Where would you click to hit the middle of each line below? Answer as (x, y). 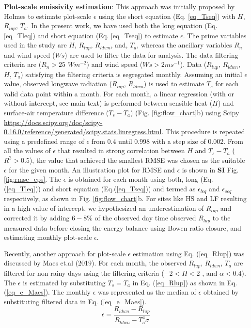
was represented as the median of (147, 292)
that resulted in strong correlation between (121, 150)
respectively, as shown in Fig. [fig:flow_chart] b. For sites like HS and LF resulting (125, 198)
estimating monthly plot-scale (48, 237)
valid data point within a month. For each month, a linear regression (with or (119, 93)
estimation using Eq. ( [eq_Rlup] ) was (189, 253)
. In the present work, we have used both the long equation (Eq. (122, 25)
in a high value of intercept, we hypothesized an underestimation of (104, 208)
